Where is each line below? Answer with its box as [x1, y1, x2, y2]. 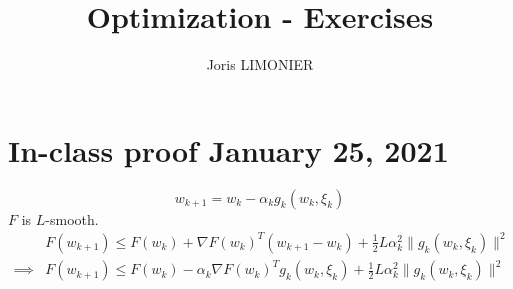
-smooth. [45, 208, 99, 229]
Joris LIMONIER [206, 54, 314, 75]
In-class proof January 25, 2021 [8, 129, 449, 170]
